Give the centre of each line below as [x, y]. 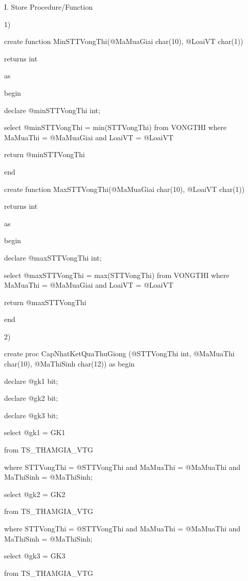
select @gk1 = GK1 [35, 432]
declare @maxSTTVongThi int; [53, 257]
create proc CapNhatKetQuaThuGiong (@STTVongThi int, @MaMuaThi [119, 353]
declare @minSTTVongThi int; [52, 110]
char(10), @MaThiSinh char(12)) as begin [70, 364]
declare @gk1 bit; [31, 381]
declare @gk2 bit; [31, 398]
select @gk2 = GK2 [35, 494]
